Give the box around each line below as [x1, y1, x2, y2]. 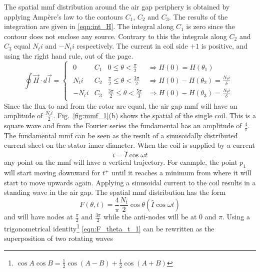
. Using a [222, 211, 250, 222]
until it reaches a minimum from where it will [111, 167, 251, 178]
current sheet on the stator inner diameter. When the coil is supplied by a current [4, 140, 255, 150]
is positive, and [201, 41, 248, 51]
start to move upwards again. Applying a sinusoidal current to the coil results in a [4, 177, 256, 187]
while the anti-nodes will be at [103, 211, 197, 222]
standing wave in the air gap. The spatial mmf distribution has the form [4, 187, 226, 197]
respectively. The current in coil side [76, 41, 188, 51]
